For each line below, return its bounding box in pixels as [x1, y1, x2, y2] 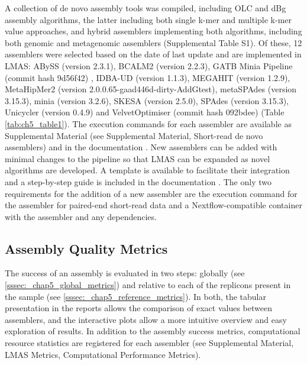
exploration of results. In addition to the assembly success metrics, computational [5, 325, 300, 337]
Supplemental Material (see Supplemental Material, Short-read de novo [5, 129, 263, 141]
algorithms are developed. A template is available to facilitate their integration [5, 164, 290, 176]
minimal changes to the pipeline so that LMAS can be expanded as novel [5, 152, 270, 164]
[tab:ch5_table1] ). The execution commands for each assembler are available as [5, 117, 292, 130]
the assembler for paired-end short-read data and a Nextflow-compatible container [5, 199, 302, 211]
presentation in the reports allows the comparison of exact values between [5, 302, 273, 314]
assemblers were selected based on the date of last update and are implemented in [5, 48, 302, 60]
